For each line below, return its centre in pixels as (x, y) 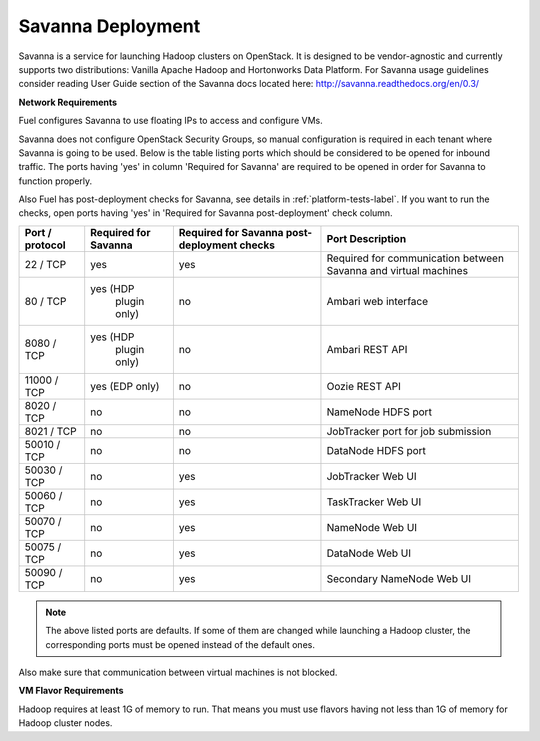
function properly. (55, 181)
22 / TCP (45, 264)
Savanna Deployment (109, 26)
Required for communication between (415, 258)
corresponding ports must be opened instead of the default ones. (180, 644)
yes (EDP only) (125, 386)
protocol (45, 245)
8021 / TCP (50, 431)
